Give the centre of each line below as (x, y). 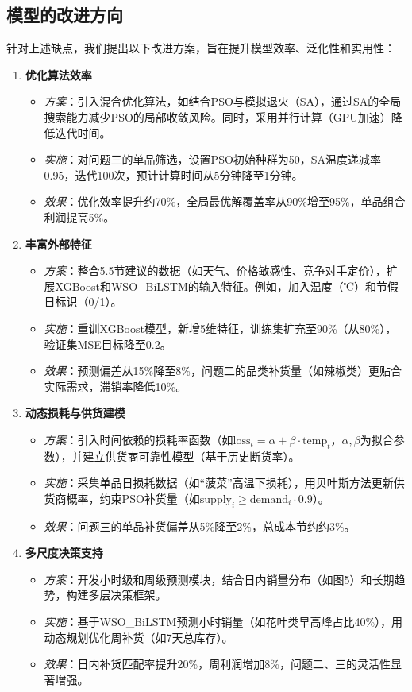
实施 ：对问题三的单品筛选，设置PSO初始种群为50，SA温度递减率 (213, 159)
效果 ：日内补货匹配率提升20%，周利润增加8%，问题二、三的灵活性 (217, 664)
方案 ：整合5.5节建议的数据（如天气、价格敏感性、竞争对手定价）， (215, 271)
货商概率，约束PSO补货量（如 (122, 498)
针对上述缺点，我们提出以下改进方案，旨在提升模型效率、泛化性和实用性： (201, 48)
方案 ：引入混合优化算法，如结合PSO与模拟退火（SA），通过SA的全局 (223, 101)
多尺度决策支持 (64, 553)
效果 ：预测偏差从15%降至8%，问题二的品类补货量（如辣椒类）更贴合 (223, 371)
